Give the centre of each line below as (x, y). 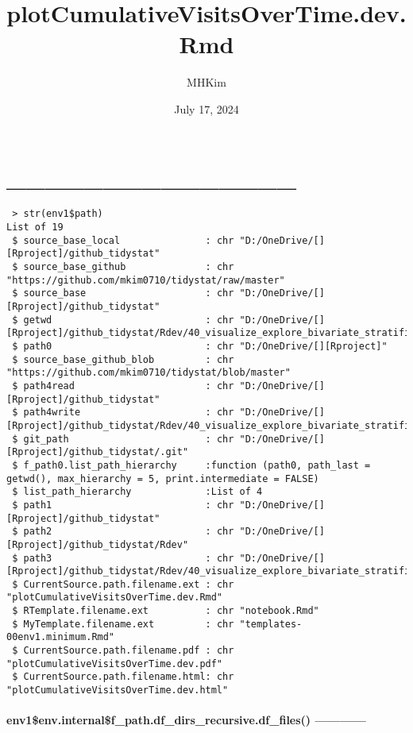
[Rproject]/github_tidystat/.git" (98, 452)
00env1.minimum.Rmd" (61, 637)
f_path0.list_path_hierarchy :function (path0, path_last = (197, 465)
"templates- (271, 624)
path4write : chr (129, 413)
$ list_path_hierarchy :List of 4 (137, 492)
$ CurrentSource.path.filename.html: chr (123, 677)
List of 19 (35, 228)
